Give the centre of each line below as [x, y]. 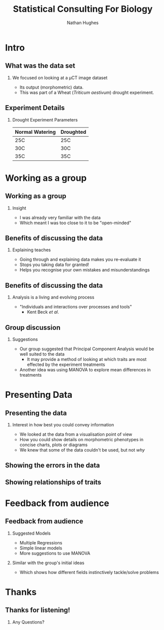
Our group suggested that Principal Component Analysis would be [87, 349]
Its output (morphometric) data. [51, 87]
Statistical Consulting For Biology [83, 9]
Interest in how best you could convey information [63, 425]
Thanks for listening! [38, 610]
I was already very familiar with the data [60, 217]
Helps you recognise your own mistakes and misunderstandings [85, 270]
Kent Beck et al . [43, 312]
